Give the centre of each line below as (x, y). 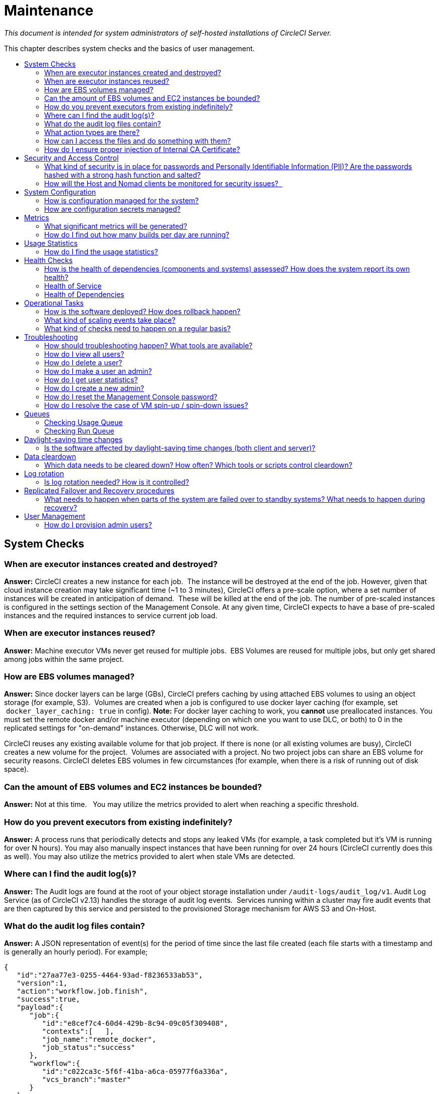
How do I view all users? (84, 354)
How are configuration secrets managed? (113, 209)
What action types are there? (92, 132)
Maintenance (49, 11)
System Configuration (60, 192)
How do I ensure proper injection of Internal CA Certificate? (142, 149)
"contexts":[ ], (78, 1032)
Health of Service (73, 286)
